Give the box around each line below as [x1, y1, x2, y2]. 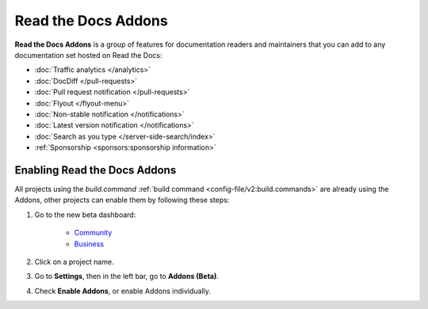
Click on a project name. [34, 257, 114, 266]
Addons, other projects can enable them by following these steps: [14, 195, 230, 205]
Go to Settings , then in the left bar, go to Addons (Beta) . [34, 272, 220, 281]
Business [74, 238, 105, 249]
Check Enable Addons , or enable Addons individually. [34, 286, 212, 296]
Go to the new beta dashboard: [34, 210, 136, 219]
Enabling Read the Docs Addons [14, 163, 177, 177]
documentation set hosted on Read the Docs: [14, 50, 162, 59]
